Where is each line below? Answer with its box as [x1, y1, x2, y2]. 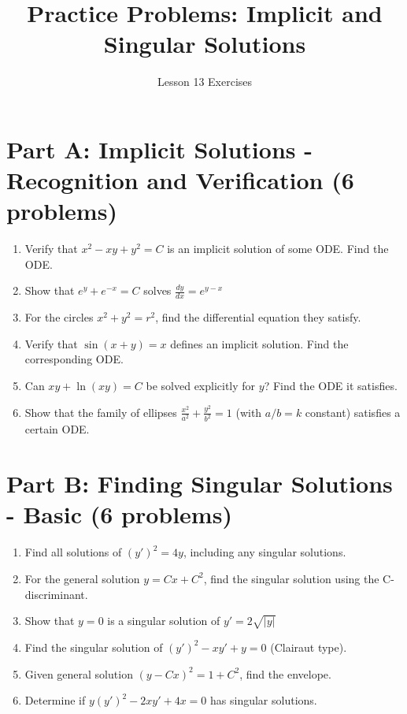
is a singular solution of [107, 612, 220, 629]
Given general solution [24, 665, 133, 682]
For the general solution [24, 570, 140, 586]
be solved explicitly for [146, 377, 256, 394]
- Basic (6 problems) [6, 498, 232, 530]
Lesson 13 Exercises [157, 73, 253, 90]
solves [143, 282, 172, 299]
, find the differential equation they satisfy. [155, 309, 361, 325]
